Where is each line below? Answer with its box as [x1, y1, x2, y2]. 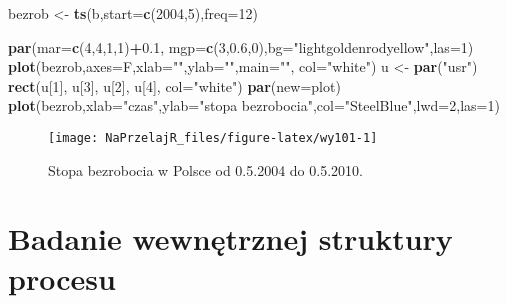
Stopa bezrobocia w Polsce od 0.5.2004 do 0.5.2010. [48, 159, 363, 180]
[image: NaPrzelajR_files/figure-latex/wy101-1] [48, 130, 378, 145]
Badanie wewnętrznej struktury [8, 218, 453, 259]
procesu [8, 257, 116, 298]
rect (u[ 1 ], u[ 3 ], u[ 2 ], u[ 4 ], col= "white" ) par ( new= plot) [8, 75, 341, 96]
